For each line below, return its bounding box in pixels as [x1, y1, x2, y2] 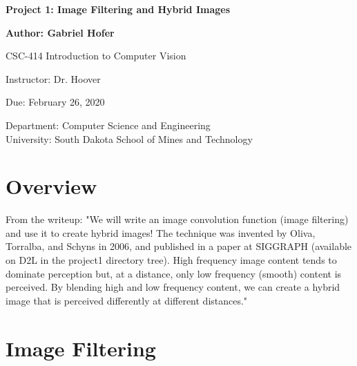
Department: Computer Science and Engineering [6, 117, 211, 132]
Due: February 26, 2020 [6, 95, 105, 109]
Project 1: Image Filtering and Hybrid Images [6, 2, 231, 16]
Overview [6, 172, 97, 200]
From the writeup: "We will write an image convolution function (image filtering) [6, 212, 349, 227]
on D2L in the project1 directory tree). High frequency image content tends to [6, 253, 337, 267]
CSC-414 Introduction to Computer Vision [6, 48, 186, 63]
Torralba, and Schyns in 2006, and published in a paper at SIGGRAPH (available [6, 239, 352, 253]
